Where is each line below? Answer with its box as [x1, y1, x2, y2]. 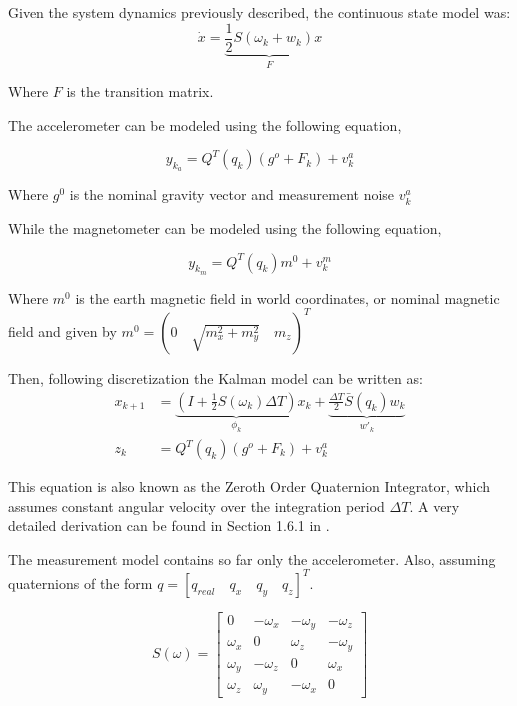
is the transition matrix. [66, 81, 214, 102]
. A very [409, 495, 460, 516]
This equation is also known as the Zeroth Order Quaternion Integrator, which [8, 476, 491, 497]
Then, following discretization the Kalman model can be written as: [8, 367, 423, 388]
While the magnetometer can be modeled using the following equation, [8, 218, 442, 239]
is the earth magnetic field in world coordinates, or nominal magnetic [75, 287, 500, 308]
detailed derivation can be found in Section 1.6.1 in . [8, 515, 330, 536]
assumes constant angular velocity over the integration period [8, 495, 385, 516]
